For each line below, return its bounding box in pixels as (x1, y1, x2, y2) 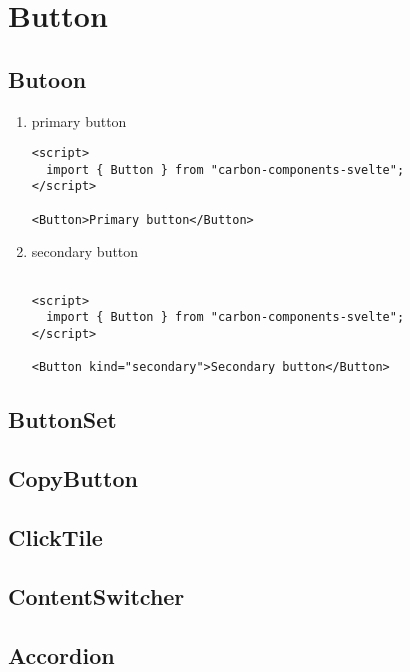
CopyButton (8, 463, 138, 494)
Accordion (8, 639, 115, 670)
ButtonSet (8, 404, 117, 435)
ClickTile (8, 521, 103, 552)
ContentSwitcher (8, 580, 185, 611)
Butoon (8, 63, 87, 94)
